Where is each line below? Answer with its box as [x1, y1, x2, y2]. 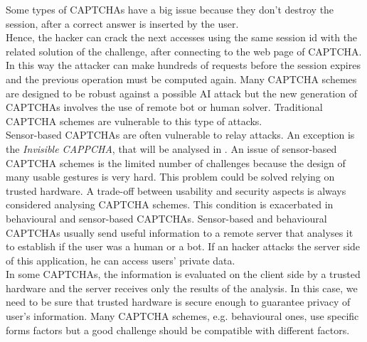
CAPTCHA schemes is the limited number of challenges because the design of [6, 155, 346, 170]
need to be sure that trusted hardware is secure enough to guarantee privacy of [6, 294, 351, 309]
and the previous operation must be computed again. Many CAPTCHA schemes [6, 71, 357, 86]
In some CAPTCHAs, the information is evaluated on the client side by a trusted [6, 267, 361, 282]
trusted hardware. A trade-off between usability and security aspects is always [6, 183, 346, 198]
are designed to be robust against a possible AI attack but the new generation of [6, 85, 357, 100]
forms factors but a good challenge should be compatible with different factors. [6, 322, 350, 337]
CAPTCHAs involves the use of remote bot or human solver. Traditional [6, 100, 323, 114]
